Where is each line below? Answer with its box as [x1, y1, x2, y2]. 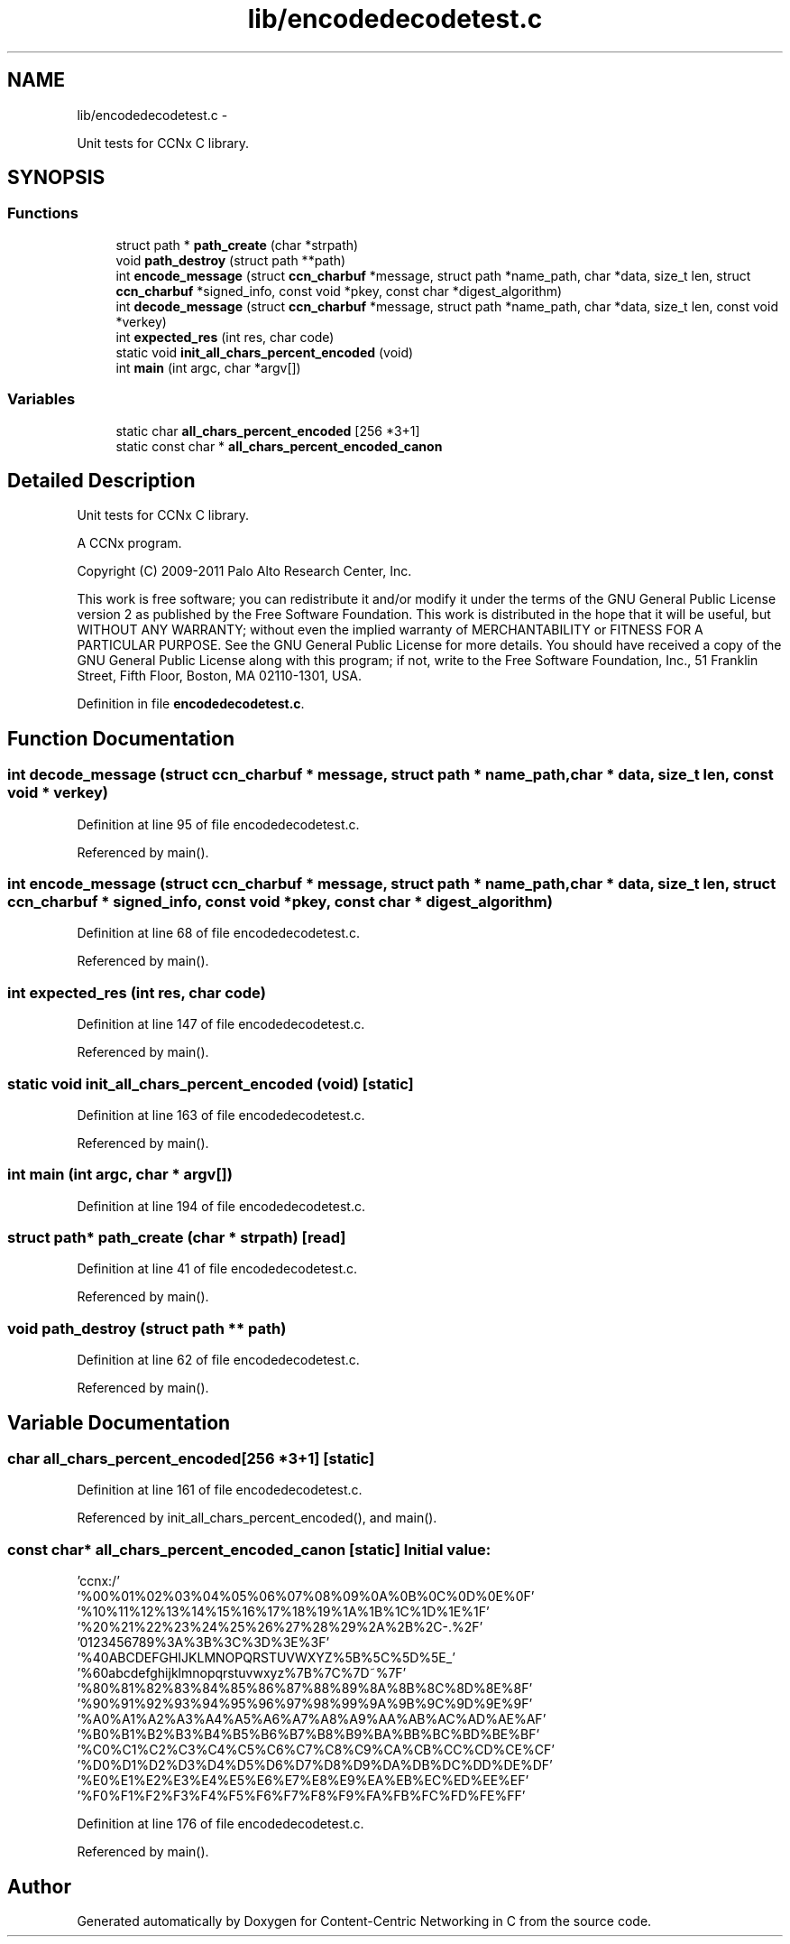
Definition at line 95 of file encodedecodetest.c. [77, 816, 360, 832]
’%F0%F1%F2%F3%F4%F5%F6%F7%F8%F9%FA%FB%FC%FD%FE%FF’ [77, 1788, 526, 1804]
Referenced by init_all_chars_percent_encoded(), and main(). [77, 1510, 437, 1526]
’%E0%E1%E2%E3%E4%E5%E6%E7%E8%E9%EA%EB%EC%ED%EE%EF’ [77, 1773, 529, 1789]
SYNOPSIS [7, 166, 106, 190]
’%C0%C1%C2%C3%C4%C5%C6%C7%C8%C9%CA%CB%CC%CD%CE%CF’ [77, 1742, 555, 1758]
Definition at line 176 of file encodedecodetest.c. [77, 1816, 364, 1832]
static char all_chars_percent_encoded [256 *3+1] [115, 422, 420, 439]
